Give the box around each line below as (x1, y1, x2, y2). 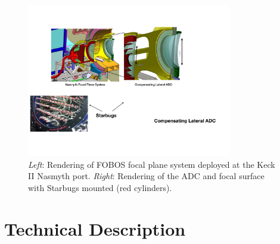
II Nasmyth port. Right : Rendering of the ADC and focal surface (28, 170, 265, 182)
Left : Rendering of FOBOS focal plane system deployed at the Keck (28, 158, 275, 170)
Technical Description (4, 216, 186, 240)
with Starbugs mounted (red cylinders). (28, 181, 172, 193)
